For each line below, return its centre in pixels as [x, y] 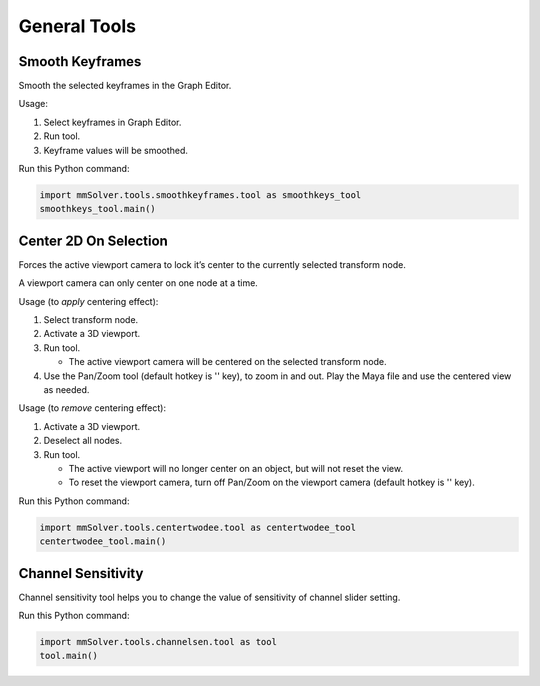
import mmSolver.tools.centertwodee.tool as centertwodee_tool [198, 527]
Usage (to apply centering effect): [88, 301]
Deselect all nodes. [83, 441]
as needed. [66, 390]
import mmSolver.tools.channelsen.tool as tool [158, 641]
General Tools [77, 26]
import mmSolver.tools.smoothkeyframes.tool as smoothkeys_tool [200, 195]
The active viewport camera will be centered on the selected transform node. [227, 362]
